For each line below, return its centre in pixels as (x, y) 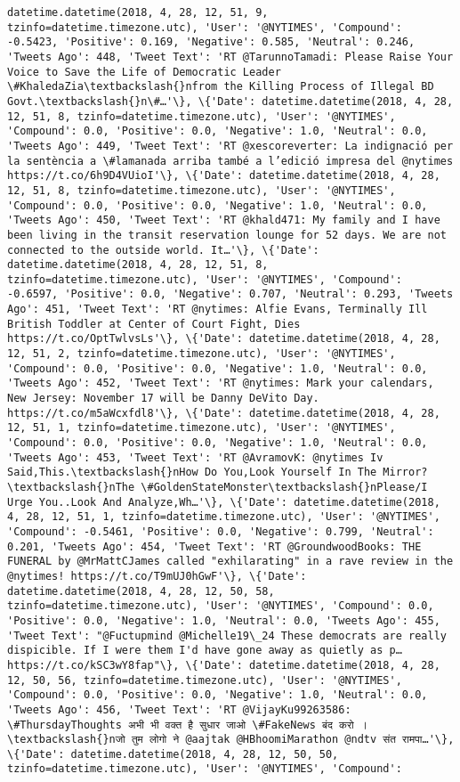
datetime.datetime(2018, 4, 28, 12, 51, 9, (138, 12)
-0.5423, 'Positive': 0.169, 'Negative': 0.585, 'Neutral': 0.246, (211, 42)
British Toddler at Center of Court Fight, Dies (154, 324)
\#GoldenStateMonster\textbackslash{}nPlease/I (284, 487)
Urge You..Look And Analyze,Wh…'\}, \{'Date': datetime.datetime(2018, (224, 502)
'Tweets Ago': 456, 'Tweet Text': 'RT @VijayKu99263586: (179, 709)
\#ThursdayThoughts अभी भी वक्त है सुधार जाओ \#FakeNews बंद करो (181, 725)
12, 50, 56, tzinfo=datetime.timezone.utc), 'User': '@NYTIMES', (205, 680)
